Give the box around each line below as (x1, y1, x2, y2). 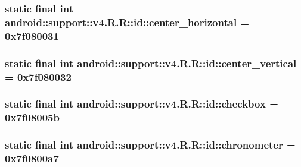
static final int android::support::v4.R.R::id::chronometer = (5, 137, 296, 152)
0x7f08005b (5, 110, 60, 125)
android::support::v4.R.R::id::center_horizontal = (5, 14, 250, 29)
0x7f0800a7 (5, 151, 59, 166)
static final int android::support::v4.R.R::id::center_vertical (5, 55, 297, 70)
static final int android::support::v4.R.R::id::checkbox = (5, 96, 278, 111)
